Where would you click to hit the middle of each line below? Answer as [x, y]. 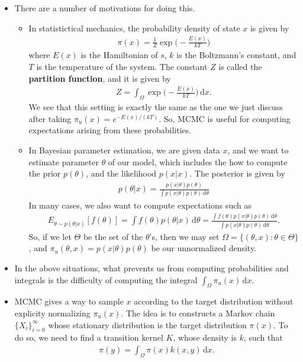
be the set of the [113, 236]
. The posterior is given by [237, 173]
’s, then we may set [184, 236]
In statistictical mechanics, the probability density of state [134, 28]
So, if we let [50, 236]
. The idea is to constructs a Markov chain [198, 313]
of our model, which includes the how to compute [198, 161]
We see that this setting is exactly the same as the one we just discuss [156, 107]
